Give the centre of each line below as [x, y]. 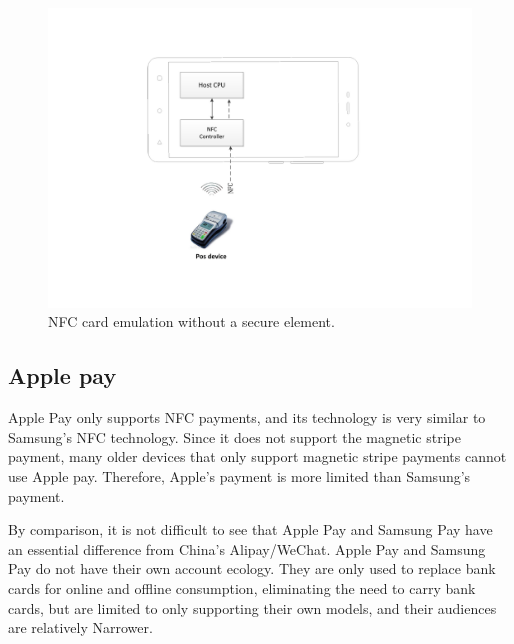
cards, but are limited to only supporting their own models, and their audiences [252, 607]
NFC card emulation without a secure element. [191, 321]
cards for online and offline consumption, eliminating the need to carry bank [242, 587]
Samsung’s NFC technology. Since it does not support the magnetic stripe [234, 436]
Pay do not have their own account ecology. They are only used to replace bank [252, 568]
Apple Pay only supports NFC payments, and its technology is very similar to [247, 417]
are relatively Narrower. [80, 627]
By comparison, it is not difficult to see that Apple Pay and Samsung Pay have [250, 529]
